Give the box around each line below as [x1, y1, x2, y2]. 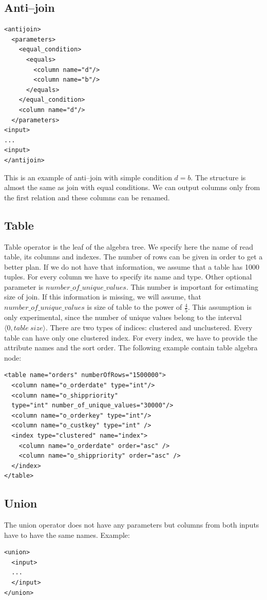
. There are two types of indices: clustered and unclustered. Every [45, 322, 253, 332]
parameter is [4, 281, 44, 292]
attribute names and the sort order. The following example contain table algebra [4, 342, 258, 353]
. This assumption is [187, 302, 252, 312]
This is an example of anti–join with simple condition [4, 172, 172, 182]
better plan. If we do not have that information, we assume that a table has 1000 [4, 261, 259, 272]
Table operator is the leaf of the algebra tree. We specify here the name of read [4, 241, 253, 252]
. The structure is [190, 172, 246, 182]
